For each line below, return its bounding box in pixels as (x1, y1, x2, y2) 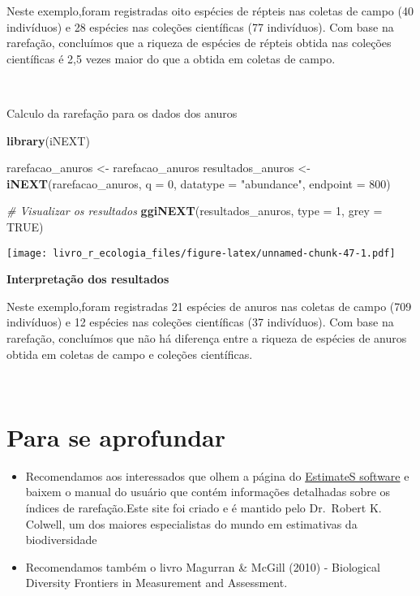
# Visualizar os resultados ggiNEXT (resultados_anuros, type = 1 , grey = (6, 202, 383, 219)
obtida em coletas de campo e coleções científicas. (6, 345, 253, 362)
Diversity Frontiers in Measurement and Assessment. (25, 574, 288, 591)
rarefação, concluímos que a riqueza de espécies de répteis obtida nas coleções (6, 34, 392, 51)
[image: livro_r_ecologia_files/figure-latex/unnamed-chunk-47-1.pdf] (6, 247, 396, 259)
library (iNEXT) (6, 132, 90, 149)
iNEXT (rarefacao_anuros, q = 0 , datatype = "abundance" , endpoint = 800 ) (6, 175, 391, 192)
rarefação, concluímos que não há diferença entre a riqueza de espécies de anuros (6, 329, 407, 346)
